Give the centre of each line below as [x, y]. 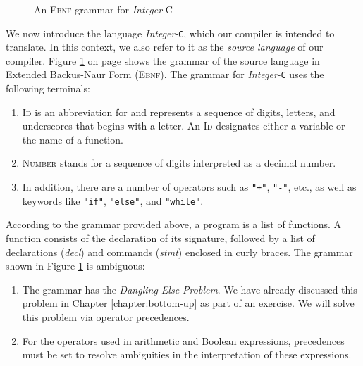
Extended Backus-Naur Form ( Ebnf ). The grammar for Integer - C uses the [165, 74]
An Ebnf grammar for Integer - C [103, 9]
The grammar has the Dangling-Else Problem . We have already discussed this [190, 289]
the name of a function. [73, 139]
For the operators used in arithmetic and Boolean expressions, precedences [183, 340]
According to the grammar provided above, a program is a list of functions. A [174, 224]
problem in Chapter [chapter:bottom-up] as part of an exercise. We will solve [188, 303]
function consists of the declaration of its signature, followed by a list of [160, 238]
